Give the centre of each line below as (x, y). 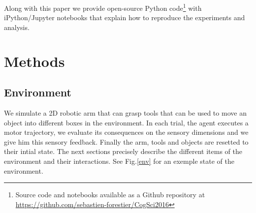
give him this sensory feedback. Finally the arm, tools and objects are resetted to (126, 141)
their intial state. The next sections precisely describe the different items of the (123, 151)
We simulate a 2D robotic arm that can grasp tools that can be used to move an (125, 113)
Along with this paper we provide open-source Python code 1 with (103, 7)
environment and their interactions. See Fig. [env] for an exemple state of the (119, 161)
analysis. (17, 27)
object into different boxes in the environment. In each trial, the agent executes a (126, 122)
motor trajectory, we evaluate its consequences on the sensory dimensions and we (126, 132)
